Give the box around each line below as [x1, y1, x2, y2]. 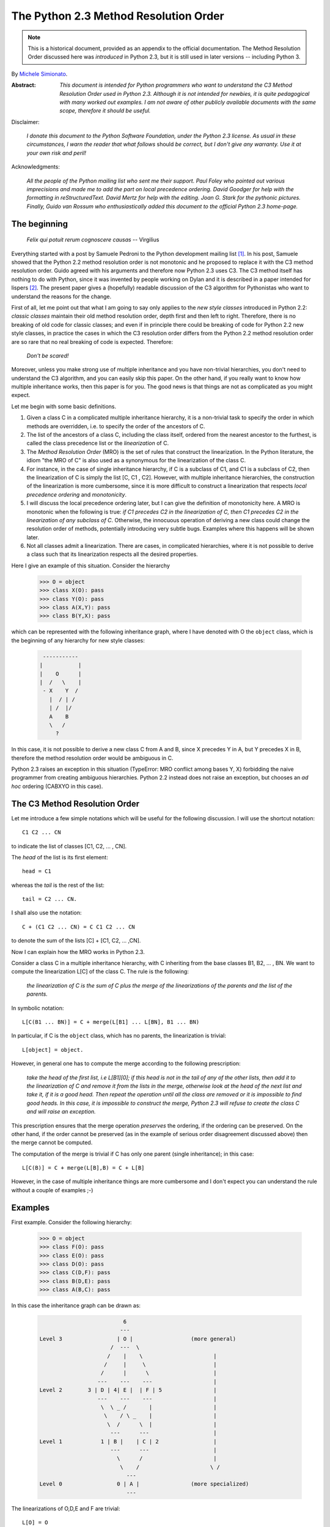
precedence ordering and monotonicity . [26, 490, 127, 498]
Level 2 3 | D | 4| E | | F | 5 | [39, 1387, 217, 1394]
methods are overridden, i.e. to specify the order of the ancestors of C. [26, 422, 205, 430]
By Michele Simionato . [11, 70, 68, 78]
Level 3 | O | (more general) [39, 1335, 237, 1342]
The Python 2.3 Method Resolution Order [11, 9, 224, 23]
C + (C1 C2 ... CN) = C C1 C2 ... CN [22, 923, 136, 930]
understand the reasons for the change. [11, 293, 112, 300]
